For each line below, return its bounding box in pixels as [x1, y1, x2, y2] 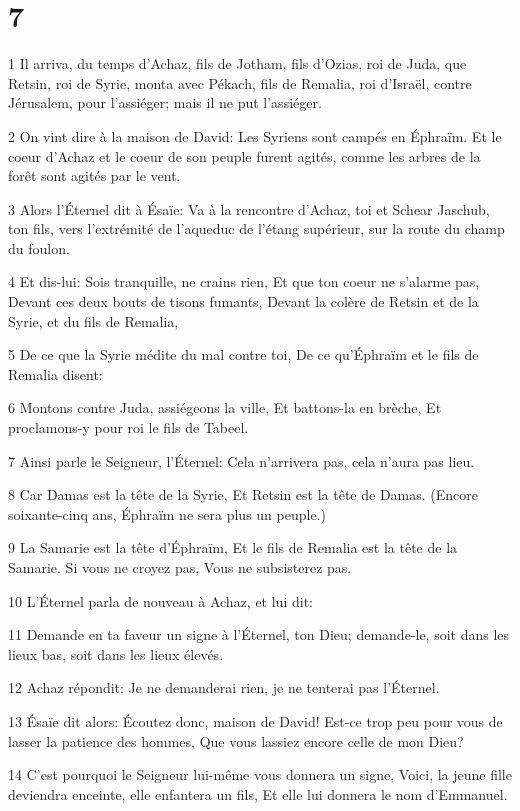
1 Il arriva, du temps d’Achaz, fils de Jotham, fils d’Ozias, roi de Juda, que [8, 53, 467, 74]
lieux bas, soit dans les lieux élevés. [8, 643, 224, 664]
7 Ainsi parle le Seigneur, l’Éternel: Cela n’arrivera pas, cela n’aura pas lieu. [8, 450, 475, 471]
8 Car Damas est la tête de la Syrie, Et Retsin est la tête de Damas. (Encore [8, 484, 478, 505]
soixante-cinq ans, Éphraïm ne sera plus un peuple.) [8, 503, 326, 524]
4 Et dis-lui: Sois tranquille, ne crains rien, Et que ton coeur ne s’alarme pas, [8, 271, 480, 292]
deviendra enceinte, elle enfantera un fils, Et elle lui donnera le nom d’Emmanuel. [8, 783, 508, 804]
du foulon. [8, 237, 70, 258]
